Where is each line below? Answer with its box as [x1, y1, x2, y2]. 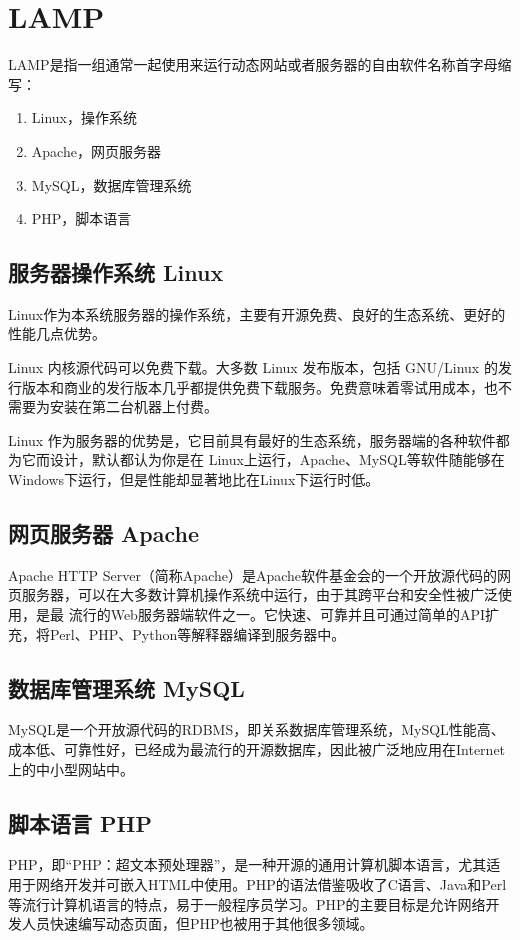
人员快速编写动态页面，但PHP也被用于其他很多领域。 [21, 913, 374, 934]
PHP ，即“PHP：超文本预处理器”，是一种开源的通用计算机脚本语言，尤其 [8, 854, 487, 875]
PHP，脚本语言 [31, 208, 132, 229]
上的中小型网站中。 [8, 758, 134, 779]
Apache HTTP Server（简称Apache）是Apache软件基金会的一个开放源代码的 [8, 564, 498, 585]
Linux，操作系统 [31, 107, 138, 128]
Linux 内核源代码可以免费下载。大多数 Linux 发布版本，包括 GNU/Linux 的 [8, 357, 498, 378]
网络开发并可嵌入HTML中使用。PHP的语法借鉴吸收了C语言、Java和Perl [35, 874, 507, 894]
